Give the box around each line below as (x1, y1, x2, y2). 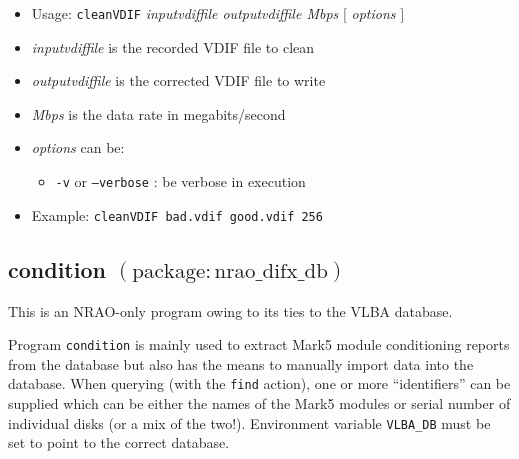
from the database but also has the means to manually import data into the (8, 353, 474, 374)
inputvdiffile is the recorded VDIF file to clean (31, 36, 315, 57)
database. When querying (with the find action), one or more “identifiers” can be (8, 373, 511, 394)
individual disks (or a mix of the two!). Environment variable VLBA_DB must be (8, 412, 491, 433)
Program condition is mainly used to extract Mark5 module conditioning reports (8, 334, 510, 355)
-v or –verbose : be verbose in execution (55, 171, 306, 192)
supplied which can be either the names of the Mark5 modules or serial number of (8, 393, 511, 414)
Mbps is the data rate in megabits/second (31, 103, 286, 124)
